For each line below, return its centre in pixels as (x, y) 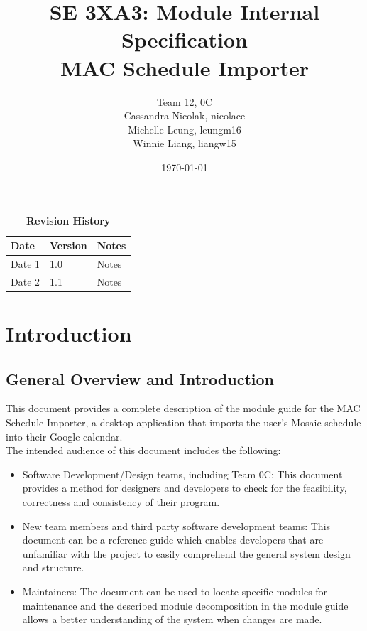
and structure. (53, 567)
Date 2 (26, 281)
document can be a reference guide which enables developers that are (173, 540)
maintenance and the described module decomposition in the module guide (185, 605)
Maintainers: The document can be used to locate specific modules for (175, 591)
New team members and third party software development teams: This (176, 525)
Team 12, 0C (185, 101)
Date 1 (26, 263)
